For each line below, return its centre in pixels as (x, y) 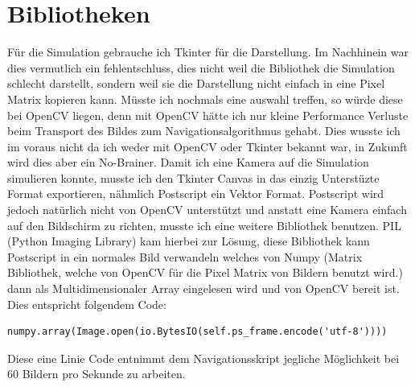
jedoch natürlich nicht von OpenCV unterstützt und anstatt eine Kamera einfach (207, 210)
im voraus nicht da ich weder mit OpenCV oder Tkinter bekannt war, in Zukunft (207, 146)
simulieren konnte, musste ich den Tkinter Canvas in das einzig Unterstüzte (193, 177)
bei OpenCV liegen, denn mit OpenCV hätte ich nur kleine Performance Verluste (208, 115)
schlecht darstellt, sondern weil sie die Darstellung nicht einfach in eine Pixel (196, 83)
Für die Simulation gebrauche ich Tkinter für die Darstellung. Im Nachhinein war (208, 52)
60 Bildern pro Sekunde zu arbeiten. (97, 374)
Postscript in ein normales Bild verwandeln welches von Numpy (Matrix (185, 256)
